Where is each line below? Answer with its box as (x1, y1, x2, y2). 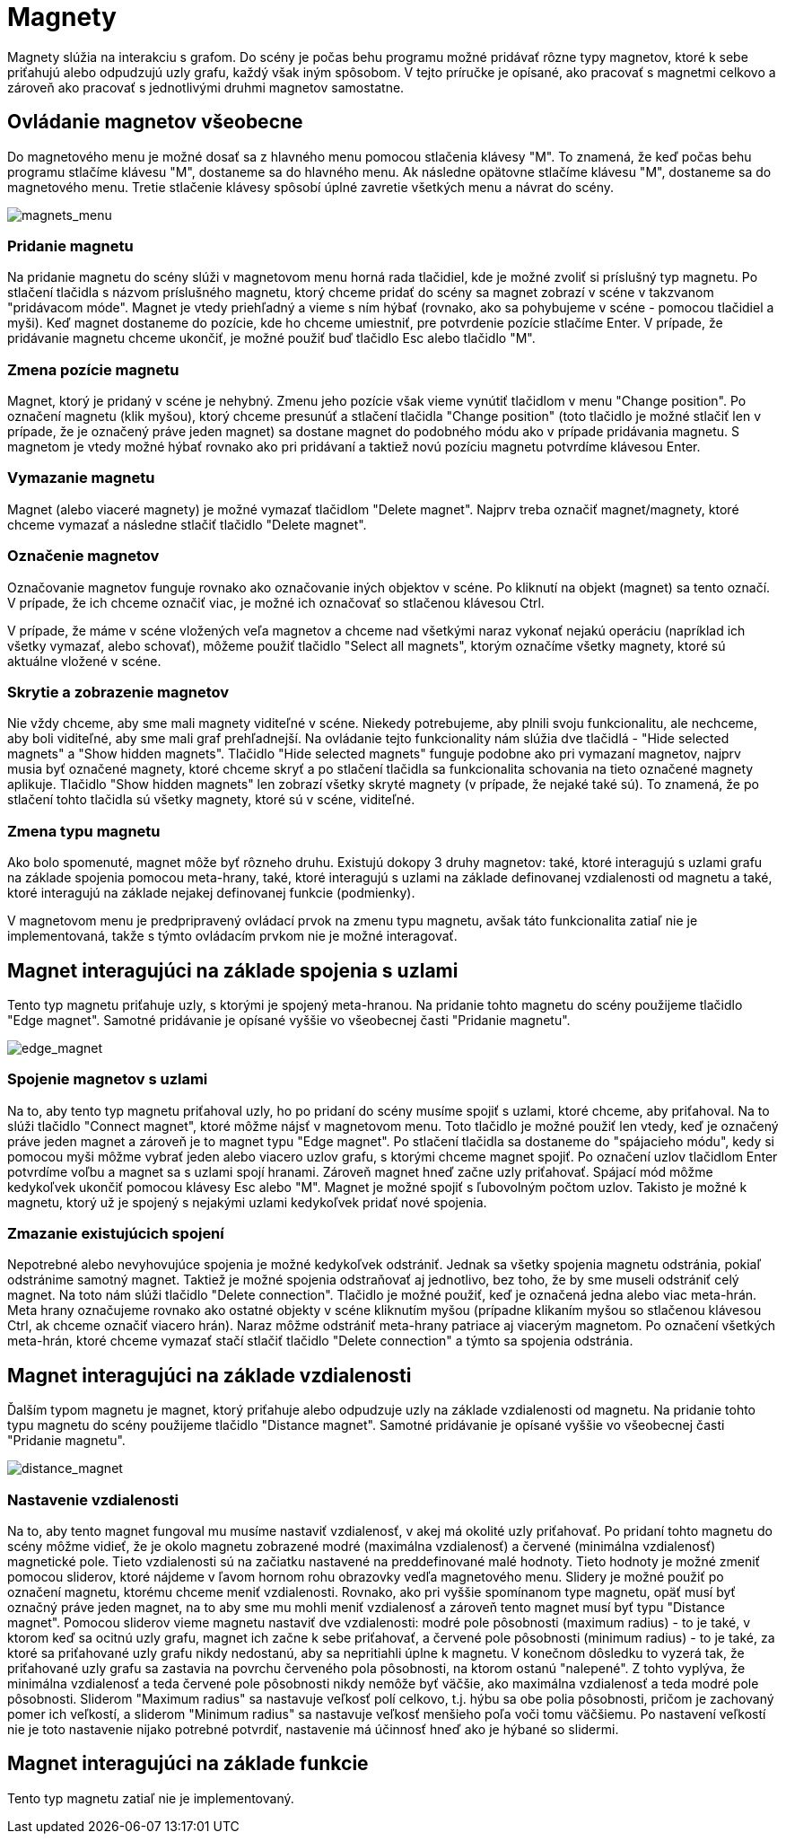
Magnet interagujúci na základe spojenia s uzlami (7, 959, 458, 982)
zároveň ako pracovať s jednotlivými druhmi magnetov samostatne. (7, 79, 405, 95)
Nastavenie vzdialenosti (7, 1490, 179, 1509)
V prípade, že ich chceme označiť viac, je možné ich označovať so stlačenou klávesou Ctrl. (7, 594, 545, 610)
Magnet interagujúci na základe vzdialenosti (7, 1363, 412, 1387)
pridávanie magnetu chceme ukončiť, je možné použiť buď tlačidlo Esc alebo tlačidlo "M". (7, 330, 536, 346)
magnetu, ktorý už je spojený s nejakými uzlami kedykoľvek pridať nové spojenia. (7, 1194, 487, 1210)
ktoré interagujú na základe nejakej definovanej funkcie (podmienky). (7, 885, 415, 901)
